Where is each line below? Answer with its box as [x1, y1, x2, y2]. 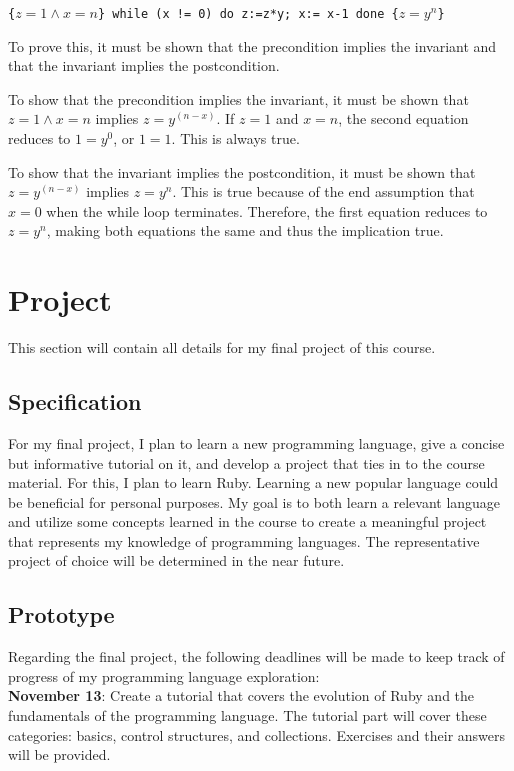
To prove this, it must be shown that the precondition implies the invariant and [8, 35, 497, 56]
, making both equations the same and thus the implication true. [46, 220, 444, 241]
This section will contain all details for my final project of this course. [8, 337, 436, 358]
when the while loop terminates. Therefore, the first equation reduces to [46, 200, 488, 221]
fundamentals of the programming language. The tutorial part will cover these [8, 705, 487, 726]
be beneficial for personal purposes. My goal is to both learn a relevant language [8, 491, 501, 512]
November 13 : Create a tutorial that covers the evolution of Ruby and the [8, 685, 475, 706]
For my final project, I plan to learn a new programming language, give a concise [8, 432, 505, 453]
